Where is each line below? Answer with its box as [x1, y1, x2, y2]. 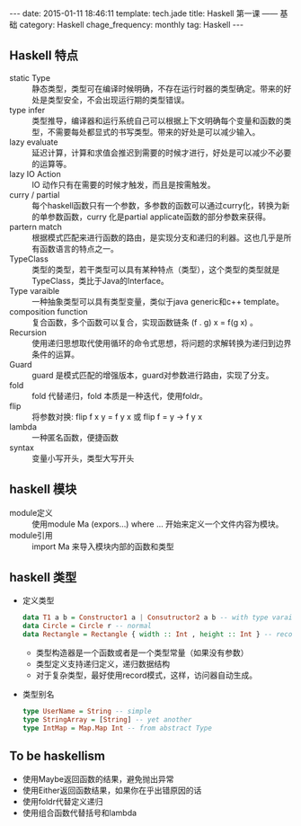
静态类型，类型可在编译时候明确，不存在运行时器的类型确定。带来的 [31, 83, 284, 93]
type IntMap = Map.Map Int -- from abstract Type [22, 724, 213, 733]
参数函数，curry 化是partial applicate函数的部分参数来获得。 [47, 211, 271, 222]
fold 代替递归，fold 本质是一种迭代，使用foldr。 [31, 390, 208, 401]
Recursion [9, 326, 47, 338]
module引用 [9, 529, 54, 540]
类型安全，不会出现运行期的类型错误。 [47, 94, 190, 105]
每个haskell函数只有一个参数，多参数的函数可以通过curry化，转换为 [31, 200, 282, 210]
